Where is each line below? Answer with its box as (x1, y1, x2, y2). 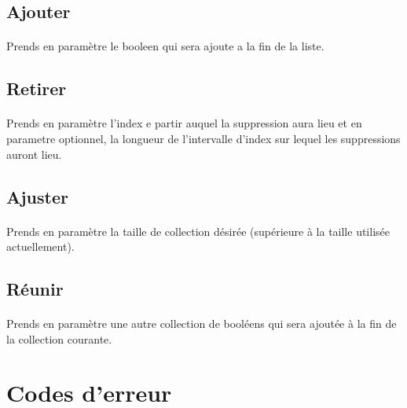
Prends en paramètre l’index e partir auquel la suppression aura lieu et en (6, 115, 362, 131)
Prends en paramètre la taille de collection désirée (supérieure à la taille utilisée (6, 222, 390, 239)
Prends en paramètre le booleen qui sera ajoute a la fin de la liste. (6, 38, 324, 54)
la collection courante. (6, 330, 112, 347)
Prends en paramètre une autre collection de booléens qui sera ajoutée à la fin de (6, 315, 397, 332)
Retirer (6, 76, 67, 101)
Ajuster (6, 184, 68, 208)
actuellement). (6, 238, 75, 255)
